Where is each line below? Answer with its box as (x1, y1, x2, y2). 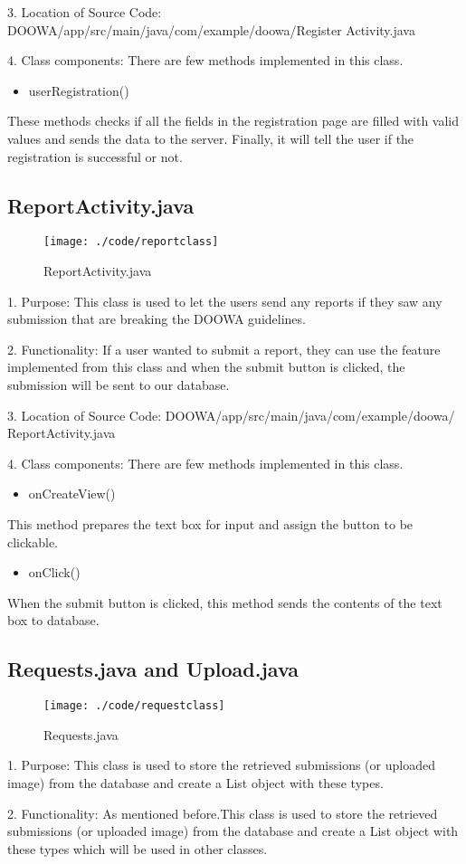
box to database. (7, 611, 100, 630)
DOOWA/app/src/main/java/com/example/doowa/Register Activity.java (7, 20, 415, 39)
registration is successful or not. (7, 147, 183, 166)
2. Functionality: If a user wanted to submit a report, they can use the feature (7, 339, 441, 358)
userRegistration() (28, 81, 129, 100)
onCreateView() (28, 484, 116, 503)
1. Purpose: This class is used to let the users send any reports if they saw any (7, 291, 442, 310)
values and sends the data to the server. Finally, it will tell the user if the (7, 128, 414, 147)
